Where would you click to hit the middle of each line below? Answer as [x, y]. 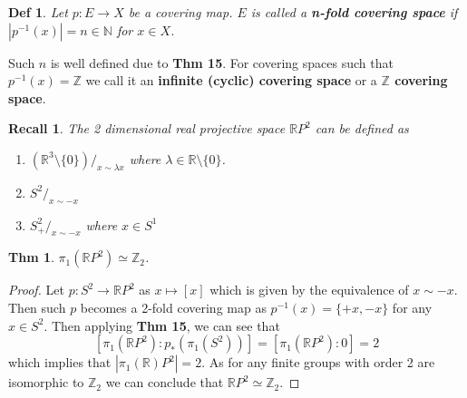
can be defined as [362, 128]
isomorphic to [46, 382]
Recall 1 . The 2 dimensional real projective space [147, 128]
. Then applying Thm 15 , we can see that [162, 325]
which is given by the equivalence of [309, 290]
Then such [37, 307]
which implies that [60, 362]
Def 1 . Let [38, 12]
